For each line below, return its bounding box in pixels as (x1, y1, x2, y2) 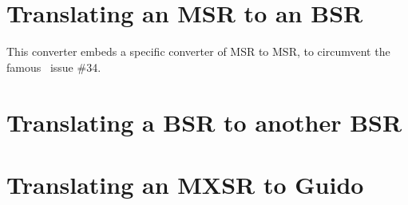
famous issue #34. (6, 58, 101, 75)
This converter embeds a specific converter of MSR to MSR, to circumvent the (6, 43, 390, 60)
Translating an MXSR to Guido (6, 168, 364, 200)
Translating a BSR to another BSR (6, 105, 402, 138)
